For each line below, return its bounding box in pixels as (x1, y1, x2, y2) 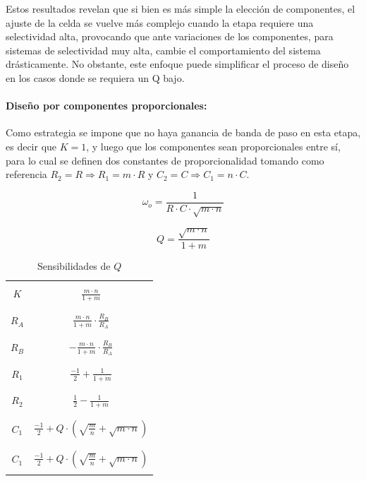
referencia (6, 167, 47, 182)
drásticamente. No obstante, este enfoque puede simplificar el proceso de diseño (6, 57, 349, 71)
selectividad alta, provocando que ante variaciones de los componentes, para (6, 29, 334, 44)
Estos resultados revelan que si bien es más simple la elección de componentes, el (6, 1, 355, 16)
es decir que (6, 138, 57, 153)
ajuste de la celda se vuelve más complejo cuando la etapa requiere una (6, 15, 314, 30)
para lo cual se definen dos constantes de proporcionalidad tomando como (6, 153, 324, 167)
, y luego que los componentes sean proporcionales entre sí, (86, 138, 341, 153)
